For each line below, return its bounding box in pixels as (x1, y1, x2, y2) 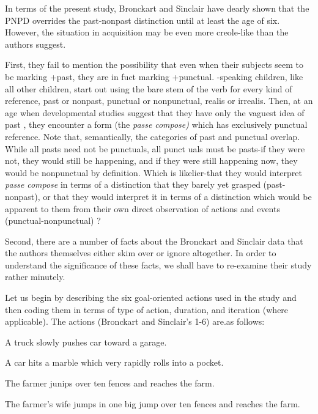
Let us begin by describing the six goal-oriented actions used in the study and (5, 291, 297, 304)
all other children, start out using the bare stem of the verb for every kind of (5, 82, 292, 95)
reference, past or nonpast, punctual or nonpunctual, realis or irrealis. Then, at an (5, 94, 313, 107)
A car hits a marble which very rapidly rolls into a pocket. (5, 356, 224, 369)
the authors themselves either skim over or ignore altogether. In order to (5, 246, 276, 259)
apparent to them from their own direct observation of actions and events (5, 202, 280, 215)
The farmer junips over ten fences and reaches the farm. (5, 377, 215, 390)
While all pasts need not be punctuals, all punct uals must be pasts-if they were (5, 142, 305, 155)
